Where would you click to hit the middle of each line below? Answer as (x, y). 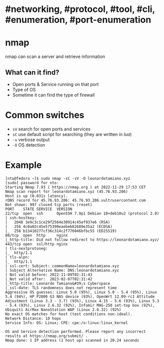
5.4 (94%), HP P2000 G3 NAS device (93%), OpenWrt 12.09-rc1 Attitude (80, 296)
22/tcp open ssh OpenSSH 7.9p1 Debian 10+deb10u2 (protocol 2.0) (82, 213)
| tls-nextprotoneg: (27, 248)
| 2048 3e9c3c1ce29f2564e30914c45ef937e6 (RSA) (58, 222)
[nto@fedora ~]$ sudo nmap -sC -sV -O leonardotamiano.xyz (68, 178)
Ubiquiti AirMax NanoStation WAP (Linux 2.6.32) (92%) (63, 309)
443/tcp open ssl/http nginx (37, 244)
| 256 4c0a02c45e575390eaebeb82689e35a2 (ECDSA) (59, 226)
